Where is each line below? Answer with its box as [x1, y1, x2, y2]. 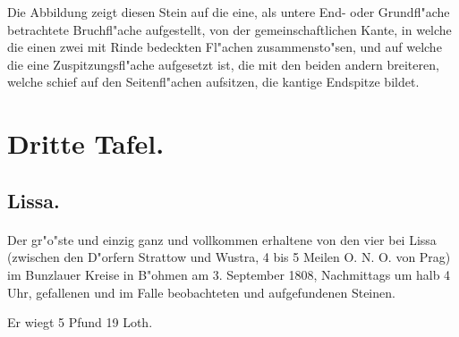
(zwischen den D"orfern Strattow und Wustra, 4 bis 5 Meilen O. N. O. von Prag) [7, 248, 451, 266]
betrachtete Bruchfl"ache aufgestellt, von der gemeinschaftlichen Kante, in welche [7, 20, 452, 38]
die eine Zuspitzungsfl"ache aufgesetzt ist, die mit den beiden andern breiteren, [7, 55, 439, 73]
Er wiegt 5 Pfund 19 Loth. [7, 313, 153, 332]
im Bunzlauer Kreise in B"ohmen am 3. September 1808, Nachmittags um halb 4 [7, 265, 451, 283]
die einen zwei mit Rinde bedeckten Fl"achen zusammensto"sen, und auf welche [7, 38, 442, 56]
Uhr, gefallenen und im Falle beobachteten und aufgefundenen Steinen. [7, 282, 395, 301]
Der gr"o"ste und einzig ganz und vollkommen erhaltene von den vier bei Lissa [7, 230, 437, 249]
